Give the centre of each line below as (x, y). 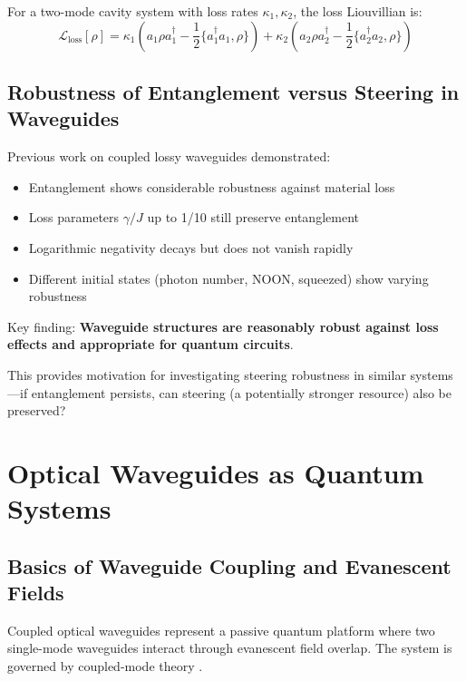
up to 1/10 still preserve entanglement (253, 217)
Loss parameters (74, 217)
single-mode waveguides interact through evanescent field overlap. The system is (230, 648)
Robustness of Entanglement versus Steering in (233, 91)
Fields (36, 593)
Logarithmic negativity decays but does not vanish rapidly (191, 247)
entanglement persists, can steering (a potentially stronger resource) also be (241, 392)
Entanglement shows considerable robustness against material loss (212, 186)
